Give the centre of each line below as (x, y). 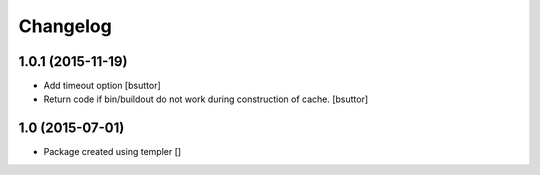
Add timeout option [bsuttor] (102, 86)
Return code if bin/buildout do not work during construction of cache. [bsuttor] (206, 99)
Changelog (65, 26)
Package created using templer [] (112, 152)
